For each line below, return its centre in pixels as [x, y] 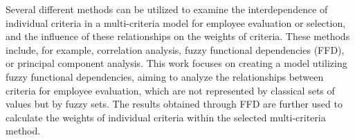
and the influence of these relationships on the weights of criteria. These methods [178, 36]
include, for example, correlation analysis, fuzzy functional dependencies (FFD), [175, 49]
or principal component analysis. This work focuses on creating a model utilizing [176, 63]
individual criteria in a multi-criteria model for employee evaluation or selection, [176, 22]
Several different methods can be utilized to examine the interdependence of [167, 9]
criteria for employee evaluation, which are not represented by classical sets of [170, 90]
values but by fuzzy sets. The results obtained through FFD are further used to [174, 104]
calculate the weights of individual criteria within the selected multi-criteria [166, 117]
